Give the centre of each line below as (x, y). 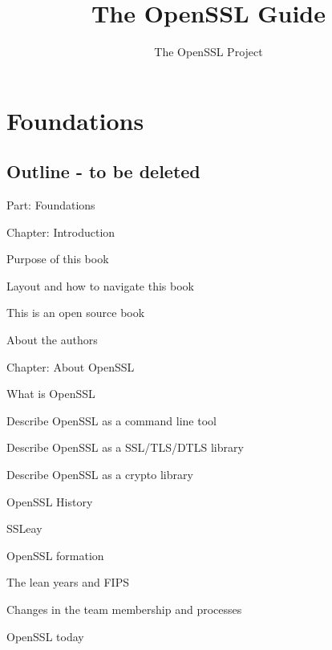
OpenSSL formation (55, 555)
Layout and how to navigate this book (101, 285)
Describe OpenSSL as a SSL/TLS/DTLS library (125, 447)
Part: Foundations (51, 205)
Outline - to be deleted (103, 171)
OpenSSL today (45, 636)
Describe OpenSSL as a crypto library (100, 475)
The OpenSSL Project (209, 52)
